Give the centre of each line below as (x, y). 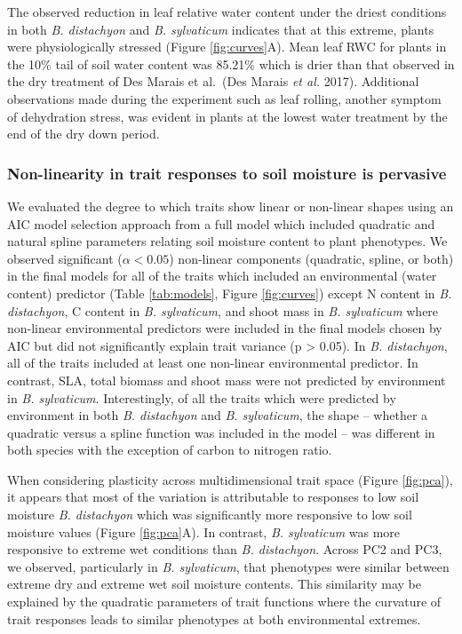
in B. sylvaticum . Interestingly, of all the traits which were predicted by (202, 397)
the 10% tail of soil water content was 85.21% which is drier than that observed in (231, 63)
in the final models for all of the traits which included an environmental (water (222, 276)
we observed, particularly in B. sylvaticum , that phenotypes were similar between (228, 566)
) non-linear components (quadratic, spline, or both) (311, 258)
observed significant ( (65, 258)
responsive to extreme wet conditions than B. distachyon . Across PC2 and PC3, (225, 549)
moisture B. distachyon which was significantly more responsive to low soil (210, 515)
